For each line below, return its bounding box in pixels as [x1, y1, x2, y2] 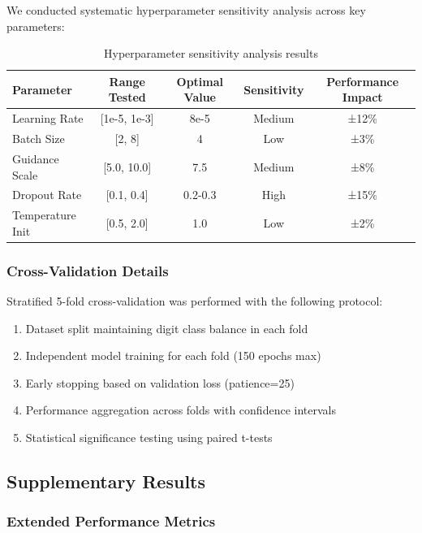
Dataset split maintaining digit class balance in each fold [25, 319, 308, 336]
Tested [108, 89, 146, 106]
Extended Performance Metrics [6, 511, 216, 531]
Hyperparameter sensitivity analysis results [104, 45, 318, 62]
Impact [342, 89, 383, 106]
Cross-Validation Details [6, 260, 169, 280]
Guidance [12, 149, 59, 167]
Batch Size [12, 130, 65, 147]
